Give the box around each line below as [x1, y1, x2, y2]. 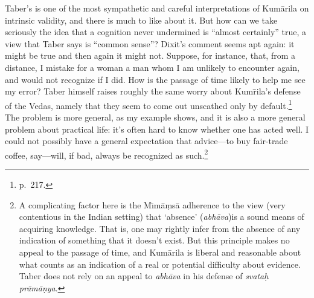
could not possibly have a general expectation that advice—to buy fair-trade [5, 134, 288, 147]
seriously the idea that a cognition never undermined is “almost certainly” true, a [5, 25, 307, 38]
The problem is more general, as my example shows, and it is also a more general [5, 111, 306, 123]
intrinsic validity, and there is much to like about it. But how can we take [5, 13, 278, 26]
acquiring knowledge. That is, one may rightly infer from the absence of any [19, 222, 301, 234]
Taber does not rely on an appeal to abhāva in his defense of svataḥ [19, 270, 269, 282]
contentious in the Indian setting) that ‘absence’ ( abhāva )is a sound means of [19, 210, 304, 223]
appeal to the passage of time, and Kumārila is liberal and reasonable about [19, 246, 301, 258]
